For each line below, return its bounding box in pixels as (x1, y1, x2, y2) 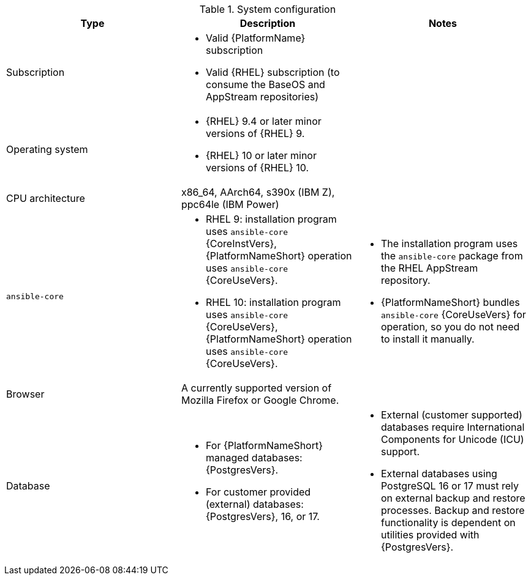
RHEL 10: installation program (205, 296, 341, 308)
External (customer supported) (380, 409, 522, 421)
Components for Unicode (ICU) (380, 433, 524, 445)
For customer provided (205, 486, 311, 498)
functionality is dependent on (380, 516, 516, 529)
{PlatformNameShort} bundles (380, 296, 520, 308)
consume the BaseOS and (205, 78, 325, 91)
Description (239, 17, 296, 29)
